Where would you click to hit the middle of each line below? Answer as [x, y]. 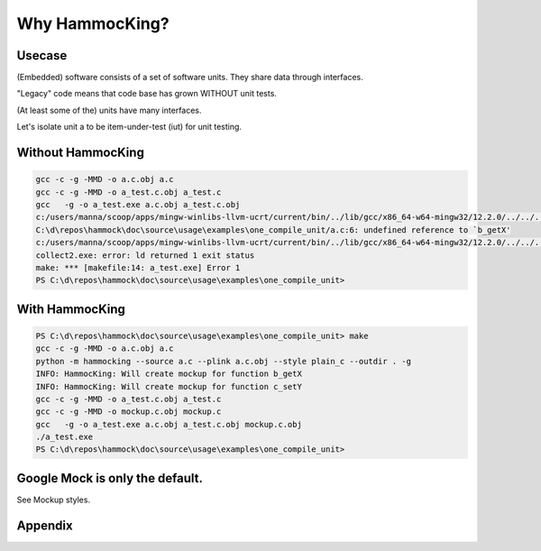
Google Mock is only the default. [110, 478]
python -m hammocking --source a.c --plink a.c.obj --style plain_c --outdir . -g [224, 361]
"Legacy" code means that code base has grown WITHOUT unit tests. [147, 94]
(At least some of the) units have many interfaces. [109, 110]
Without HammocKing [80, 153]
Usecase [42, 55]
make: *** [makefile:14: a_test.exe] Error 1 [138, 267]
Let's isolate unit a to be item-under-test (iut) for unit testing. [129, 127]
